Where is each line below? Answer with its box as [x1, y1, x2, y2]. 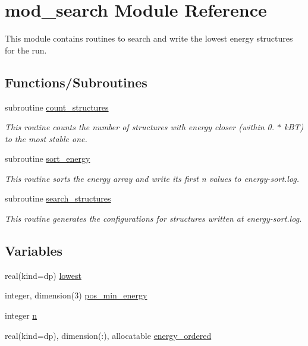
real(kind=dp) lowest [5, 269, 81, 281]
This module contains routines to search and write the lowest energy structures [5, 32, 293, 45]
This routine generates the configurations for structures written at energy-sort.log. [5, 212, 302, 225]
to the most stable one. [5, 132, 87, 144]
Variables [5, 241, 63, 260]
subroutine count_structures [5, 100, 109, 113]
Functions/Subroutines [5, 73, 147, 91]
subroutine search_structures [5, 192, 111, 205]
